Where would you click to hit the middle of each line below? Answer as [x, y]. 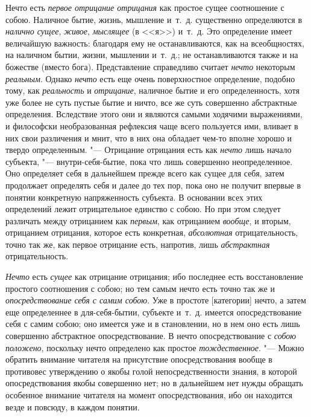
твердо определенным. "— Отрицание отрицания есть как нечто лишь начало [149, 150]
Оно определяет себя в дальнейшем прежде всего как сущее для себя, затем [145, 173]
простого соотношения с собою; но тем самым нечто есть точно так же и [140, 288]
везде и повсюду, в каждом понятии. [73, 406]
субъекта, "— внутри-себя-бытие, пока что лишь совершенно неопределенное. [149, 161]
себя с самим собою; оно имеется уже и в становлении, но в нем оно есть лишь [153, 324]
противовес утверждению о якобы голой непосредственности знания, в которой [151, 371]
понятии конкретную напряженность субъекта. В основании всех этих [134, 197]
